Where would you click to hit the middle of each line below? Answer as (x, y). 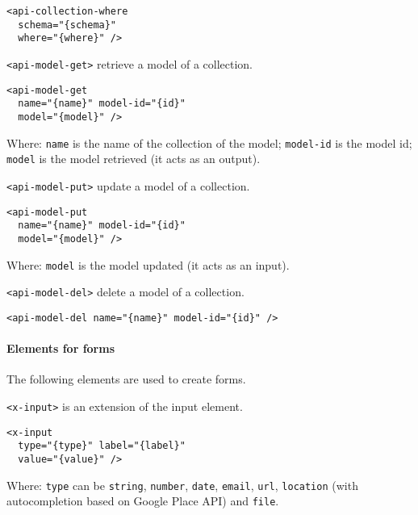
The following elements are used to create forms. (126, 379)
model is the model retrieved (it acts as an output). (134, 159)
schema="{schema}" (67, 25)
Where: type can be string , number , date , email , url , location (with (182, 485)
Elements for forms (61, 348)
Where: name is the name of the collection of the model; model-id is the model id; (209, 142)
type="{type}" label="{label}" (102, 446)
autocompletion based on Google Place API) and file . (143, 501)
